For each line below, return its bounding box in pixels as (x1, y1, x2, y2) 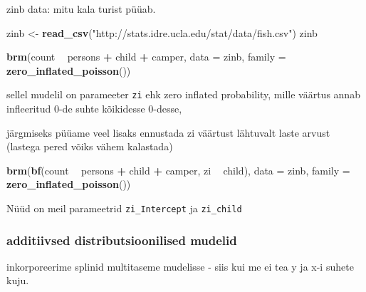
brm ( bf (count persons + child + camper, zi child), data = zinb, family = (6, 162, 350, 177)
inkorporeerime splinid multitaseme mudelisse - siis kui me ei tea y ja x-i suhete (6, 259, 354, 273)
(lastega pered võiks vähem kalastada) (6, 139, 173, 154)
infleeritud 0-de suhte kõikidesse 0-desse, (6, 101, 182, 116)
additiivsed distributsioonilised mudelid (6, 231, 237, 249)
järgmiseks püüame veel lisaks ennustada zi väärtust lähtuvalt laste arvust (6, 125, 330, 140)
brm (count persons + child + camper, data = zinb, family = (6, 49, 286, 64)
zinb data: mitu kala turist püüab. (6, 1, 156, 16)
